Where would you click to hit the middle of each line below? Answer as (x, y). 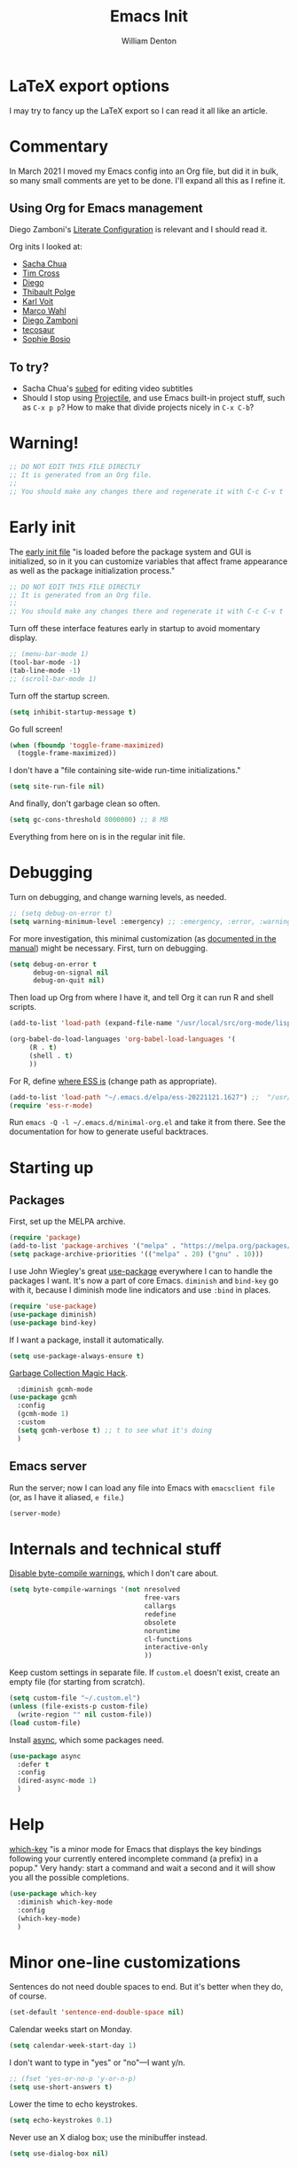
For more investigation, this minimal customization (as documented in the (143, 938)
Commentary (59, 146)
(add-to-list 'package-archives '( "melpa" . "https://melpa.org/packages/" (152, 1246)
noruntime (162, 1631)
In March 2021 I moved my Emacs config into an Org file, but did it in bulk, (144, 171)
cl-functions (168, 1639)
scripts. (23, 1007)
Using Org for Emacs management (106, 209)
